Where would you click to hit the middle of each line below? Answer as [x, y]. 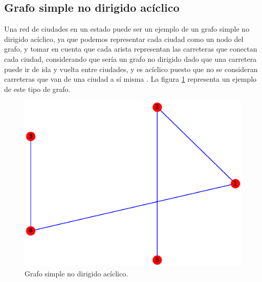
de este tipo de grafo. [37, 89]
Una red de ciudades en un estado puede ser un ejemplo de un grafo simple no [127, 29]
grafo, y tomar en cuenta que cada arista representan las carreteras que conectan [131, 49]
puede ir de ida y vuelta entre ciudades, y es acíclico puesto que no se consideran [131, 69]
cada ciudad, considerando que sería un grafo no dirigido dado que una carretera [130, 58]
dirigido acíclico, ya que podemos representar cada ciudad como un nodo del [124, 39]
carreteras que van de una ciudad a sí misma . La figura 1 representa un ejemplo [130, 79]
